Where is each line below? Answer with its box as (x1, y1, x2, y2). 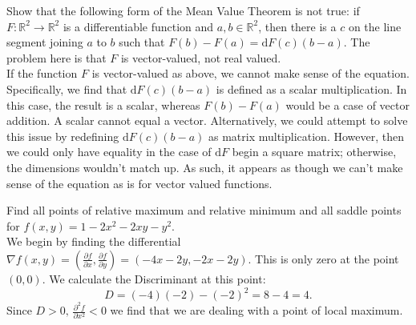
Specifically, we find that (6, 80, 127, 97)
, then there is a (258, 18, 337, 34)
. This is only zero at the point (248, 250, 399, 267)
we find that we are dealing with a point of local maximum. (110, 302, 403, 319)
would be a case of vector (285, 96, 410, 113)
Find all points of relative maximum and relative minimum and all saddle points (6, 202, 402, 219)
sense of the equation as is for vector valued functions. (6, 175, 273, 191)
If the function (6, 65, 78, 82)
